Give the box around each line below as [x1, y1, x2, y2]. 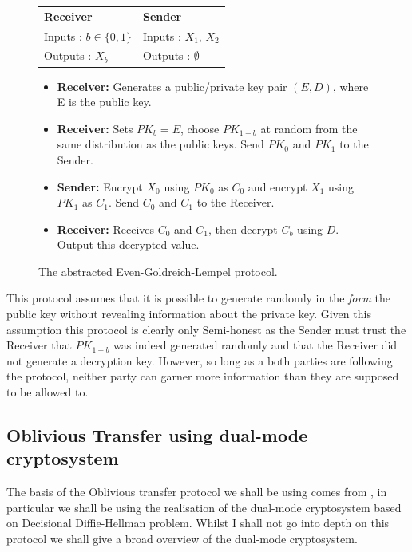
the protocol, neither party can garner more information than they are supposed [6, 368, 399, 384]
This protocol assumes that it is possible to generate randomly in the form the [6, 290, 390, 306]
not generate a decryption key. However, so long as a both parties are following [6, 352, 393, 369]
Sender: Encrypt [57, 178, 143, 195]
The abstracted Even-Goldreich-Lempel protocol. [38, 262, 278, 279]
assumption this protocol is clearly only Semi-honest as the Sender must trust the [6, 321, 406, 337]
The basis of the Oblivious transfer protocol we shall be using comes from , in [6, 483, 387, 500]
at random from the [260, 120, 358, 136]
